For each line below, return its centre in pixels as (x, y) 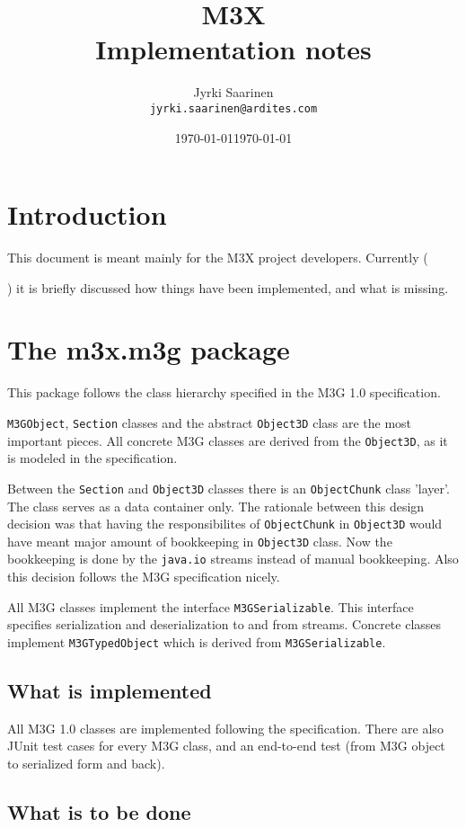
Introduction (87, 214)
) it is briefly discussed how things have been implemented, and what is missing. (228, 287)
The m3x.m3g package (149, 349)
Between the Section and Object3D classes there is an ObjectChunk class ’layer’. (229, 488)
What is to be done (99, 812)
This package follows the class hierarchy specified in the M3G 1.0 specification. (224, 392)
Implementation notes (233, 49)
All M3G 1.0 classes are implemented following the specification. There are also (225, 728)
